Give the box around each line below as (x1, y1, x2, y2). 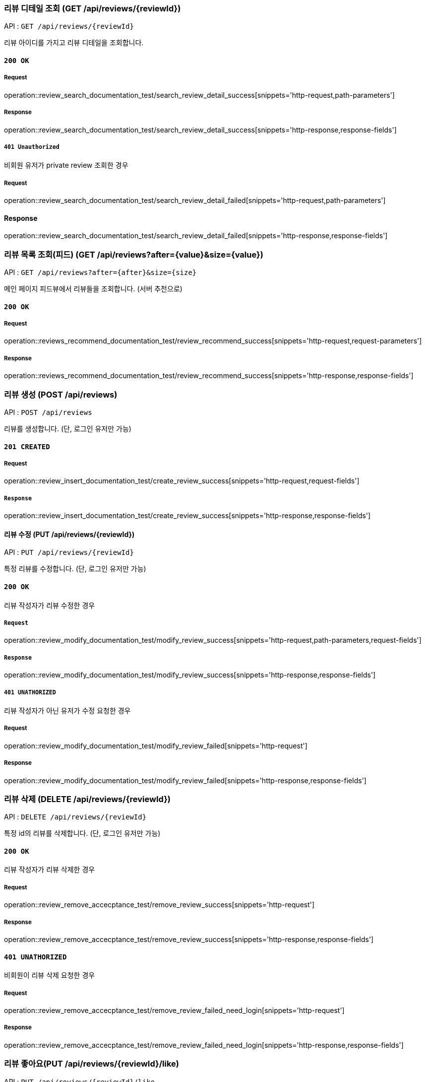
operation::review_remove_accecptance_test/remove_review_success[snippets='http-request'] (4, 900, 315, 909)
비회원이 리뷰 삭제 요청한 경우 (4, 971, 95, 980)
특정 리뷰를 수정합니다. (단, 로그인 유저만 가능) (4, 564, 146, 573)
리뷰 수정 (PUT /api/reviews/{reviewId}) (4, 530, 135, 539)
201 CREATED (4, 442, 50, 451)
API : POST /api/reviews (4, 408, 92, 416)
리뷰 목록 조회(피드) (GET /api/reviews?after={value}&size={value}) (4, 249, 263, 260)
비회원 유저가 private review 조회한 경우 (4, 161, 128, 170)
